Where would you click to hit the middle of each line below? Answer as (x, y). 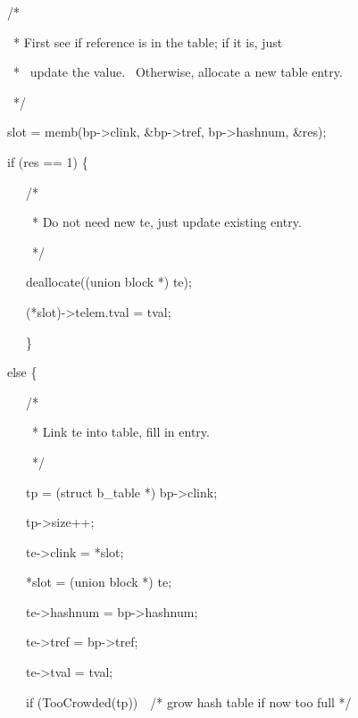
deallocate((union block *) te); (108, 282)
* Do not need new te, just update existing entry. (167, 222)
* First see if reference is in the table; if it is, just (148, 42)
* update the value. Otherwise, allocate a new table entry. (178, 72)
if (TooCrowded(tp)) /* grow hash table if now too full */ (188, 701)
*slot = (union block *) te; (99, 582)
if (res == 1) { (47, 161)
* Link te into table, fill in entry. (121, 432)
